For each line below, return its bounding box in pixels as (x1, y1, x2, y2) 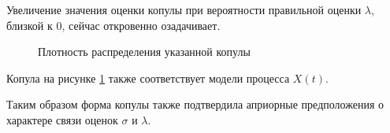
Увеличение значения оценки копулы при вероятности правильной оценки (6, 2, 362, 17)
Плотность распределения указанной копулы (38, 43, 251, 60)
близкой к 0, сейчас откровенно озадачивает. (6, 17, 221, 33)
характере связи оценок (6, 111, 118, 127)
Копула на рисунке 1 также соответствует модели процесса (6, 69, 290, 86)
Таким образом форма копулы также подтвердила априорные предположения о (6, 96, 384, 113)
